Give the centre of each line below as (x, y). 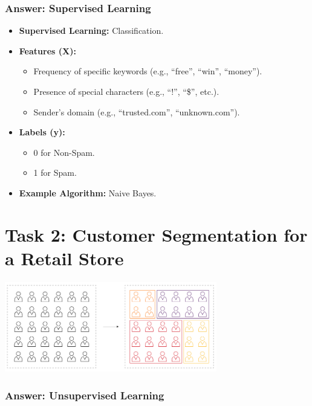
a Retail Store (64, 258)
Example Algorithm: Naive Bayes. (88, 192)
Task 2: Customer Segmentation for (156, 234)
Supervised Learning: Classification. (91, 31)
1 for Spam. (55, 172)
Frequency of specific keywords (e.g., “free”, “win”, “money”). (148, 71)
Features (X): (47, 50)
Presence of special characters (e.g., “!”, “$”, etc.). (126, 91)
